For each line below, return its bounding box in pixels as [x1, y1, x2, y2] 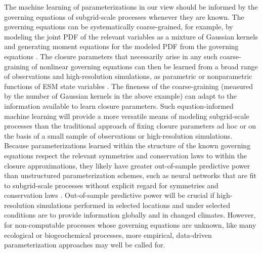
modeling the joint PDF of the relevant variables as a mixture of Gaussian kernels [4, 31, 258, 41]
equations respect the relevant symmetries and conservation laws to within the [4, 150, 247, 160]
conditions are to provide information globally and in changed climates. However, [4, 209, 256, 220]
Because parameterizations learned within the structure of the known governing [4, 140, 251, 151]
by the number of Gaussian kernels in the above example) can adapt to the [4, 91, 237, 101]
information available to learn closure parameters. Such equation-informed [4, 100, 234, 111]
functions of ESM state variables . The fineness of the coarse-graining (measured [4, 80, 253, 91]
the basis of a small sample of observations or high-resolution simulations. [4, 130, 233, 141]
